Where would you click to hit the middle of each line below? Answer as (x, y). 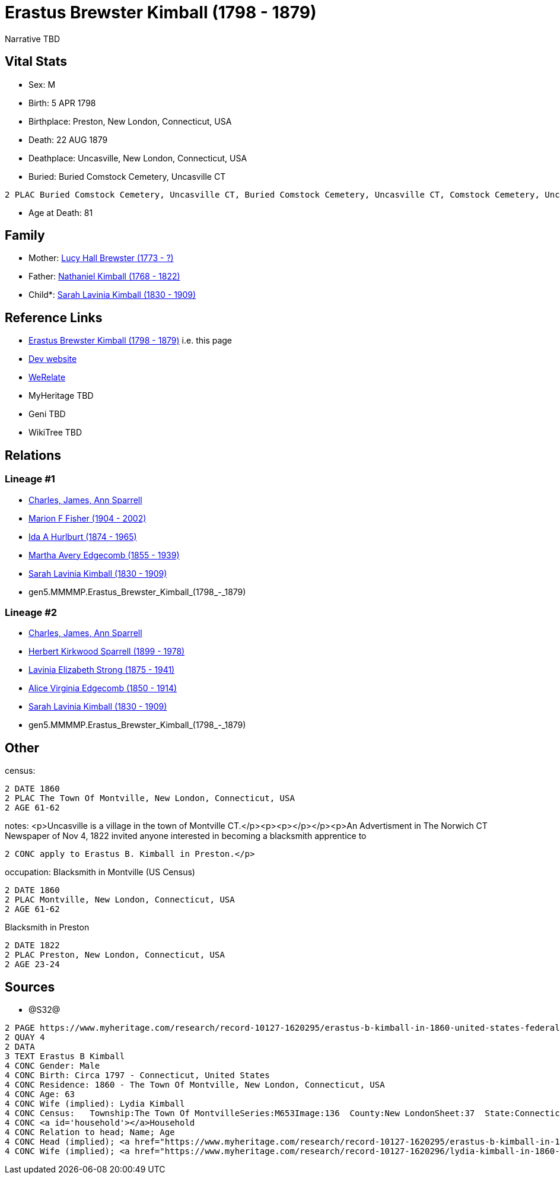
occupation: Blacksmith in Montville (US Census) (100, 872)
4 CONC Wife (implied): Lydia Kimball (95, 1103)
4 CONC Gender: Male (52, 1065)
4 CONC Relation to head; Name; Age (90, 1132)
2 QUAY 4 (25, 1037)
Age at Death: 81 (61, 212)
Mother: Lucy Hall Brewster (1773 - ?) (101, 258)
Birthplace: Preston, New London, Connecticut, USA (130, 121)
